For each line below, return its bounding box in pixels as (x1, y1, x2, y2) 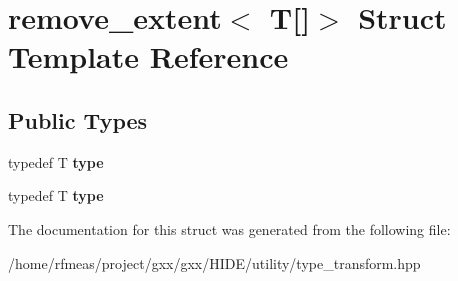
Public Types (8, 104, 148, 135)
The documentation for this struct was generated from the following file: (8, 218, 451, 239)
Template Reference (8, 36, 289, 77)
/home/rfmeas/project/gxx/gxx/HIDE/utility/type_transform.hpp (8, 252, 421, 273)
